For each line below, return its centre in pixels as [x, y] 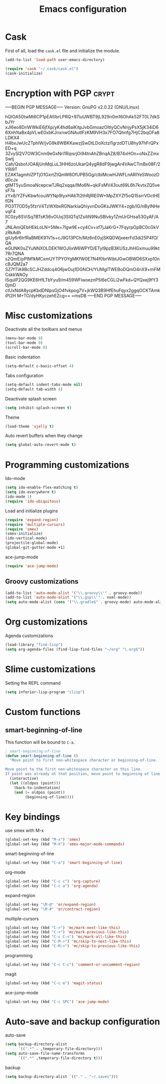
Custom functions [43, 712]
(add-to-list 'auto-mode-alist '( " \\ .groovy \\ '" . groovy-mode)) [74, 593]
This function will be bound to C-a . [40, 742]
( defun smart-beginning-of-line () [42, 756]
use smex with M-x [24, 830]
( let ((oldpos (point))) [35, 783]
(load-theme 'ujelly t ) [30, 426]
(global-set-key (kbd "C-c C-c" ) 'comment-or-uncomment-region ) [73, 965]
